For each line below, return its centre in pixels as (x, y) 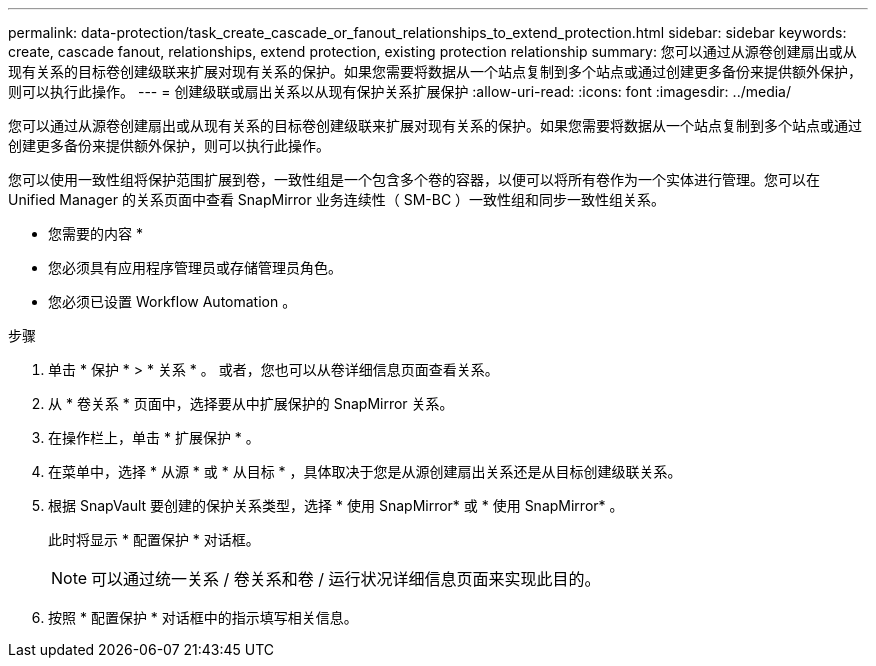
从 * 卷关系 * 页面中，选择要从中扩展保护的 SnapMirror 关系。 (251, 403)
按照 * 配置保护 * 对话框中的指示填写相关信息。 (203, 617)
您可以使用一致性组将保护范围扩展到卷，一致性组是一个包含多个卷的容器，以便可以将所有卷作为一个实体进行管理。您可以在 (414, 179)
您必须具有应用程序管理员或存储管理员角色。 (195, 267)
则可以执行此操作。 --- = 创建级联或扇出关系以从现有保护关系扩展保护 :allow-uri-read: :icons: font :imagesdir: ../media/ (400, 91)
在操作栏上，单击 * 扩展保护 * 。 (154, 437)
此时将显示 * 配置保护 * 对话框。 (154, 539)
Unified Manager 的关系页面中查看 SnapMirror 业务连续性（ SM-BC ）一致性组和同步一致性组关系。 (337, 199)
